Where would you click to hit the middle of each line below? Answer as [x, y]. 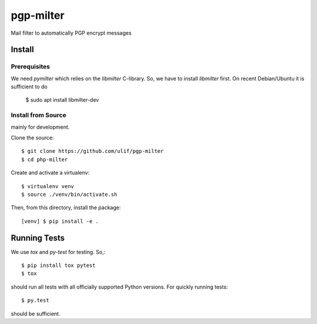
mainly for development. [40, 127]
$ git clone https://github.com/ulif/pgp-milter [92, 151]
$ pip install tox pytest [59, 265]
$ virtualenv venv [48, 186]
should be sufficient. [36, 313]
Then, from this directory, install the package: [66, 208]
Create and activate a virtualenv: [50, 173]
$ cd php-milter [45, 159]
